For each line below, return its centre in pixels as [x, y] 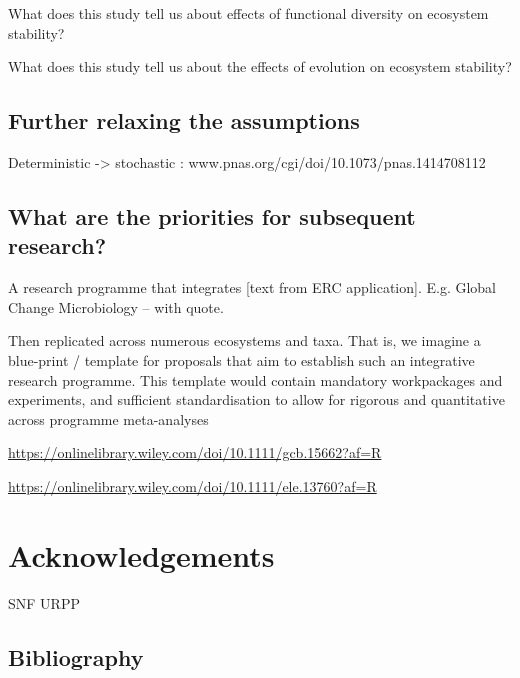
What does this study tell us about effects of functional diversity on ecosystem [248, 13]
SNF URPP [44, 602]
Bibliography [76, 656]
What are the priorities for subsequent [212, 215]
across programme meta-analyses [108, 418]
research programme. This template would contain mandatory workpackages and [255, 379]
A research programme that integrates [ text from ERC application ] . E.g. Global [252, 287]
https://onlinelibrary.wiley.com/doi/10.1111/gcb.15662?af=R [195, 452]
